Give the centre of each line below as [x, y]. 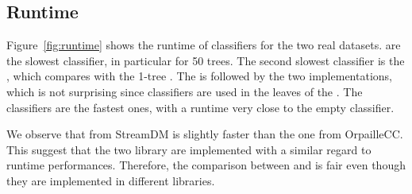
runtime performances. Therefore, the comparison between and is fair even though [206, 165]
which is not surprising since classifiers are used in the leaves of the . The [185, 91]
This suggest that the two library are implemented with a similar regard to [189, 149]
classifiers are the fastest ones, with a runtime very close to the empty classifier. [200, 107]
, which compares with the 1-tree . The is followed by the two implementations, [199, 76]
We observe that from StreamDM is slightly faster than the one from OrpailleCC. [205, 134]
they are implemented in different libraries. [111, 180]
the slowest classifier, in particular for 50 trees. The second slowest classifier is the [206, 60]
